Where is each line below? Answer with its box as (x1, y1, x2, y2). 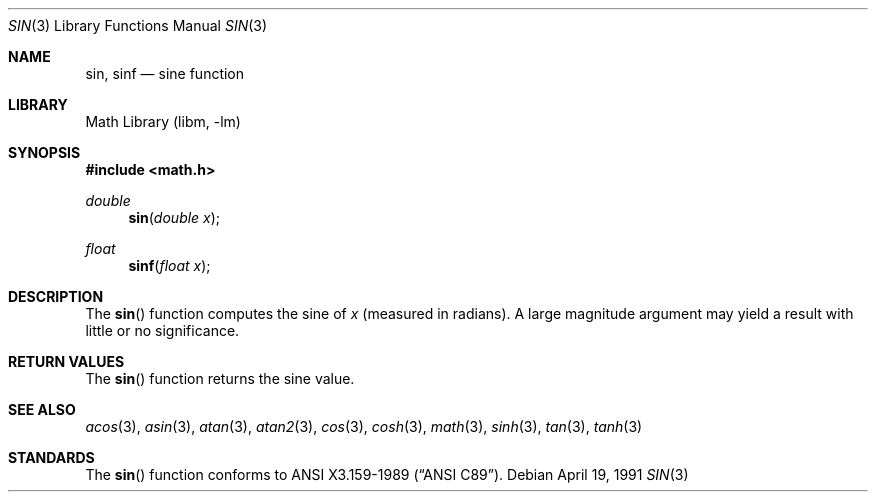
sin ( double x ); (128, 209, 221, 226)
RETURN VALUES (8, 353, 125, 370)
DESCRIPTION (8, 288, 104, 305)
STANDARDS (8, 449, 95, 466)
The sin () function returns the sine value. (85, 370, 355, 387)
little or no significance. (85, 322, 240, 339)
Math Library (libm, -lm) (85, 113, 241, 130)
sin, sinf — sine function (85, 65, 245, 82)
